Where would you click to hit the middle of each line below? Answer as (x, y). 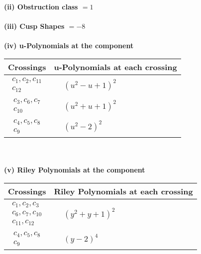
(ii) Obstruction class (41, 6)
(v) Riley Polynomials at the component (75, 170)
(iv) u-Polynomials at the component (69, 45)
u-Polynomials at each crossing (115, 67)
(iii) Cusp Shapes (34, 26)
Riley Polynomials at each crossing (123, 191)
